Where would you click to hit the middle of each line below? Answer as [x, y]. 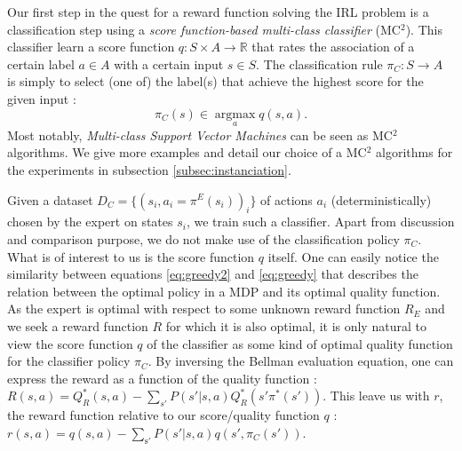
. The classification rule [319, 63]
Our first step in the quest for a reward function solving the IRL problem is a [218, 12]
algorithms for [414, 152]
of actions [287, 199]
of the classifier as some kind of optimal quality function [300, 343]
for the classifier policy [69, 361]
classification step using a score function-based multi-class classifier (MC [204, 29]
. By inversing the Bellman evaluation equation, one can [301, 361]
